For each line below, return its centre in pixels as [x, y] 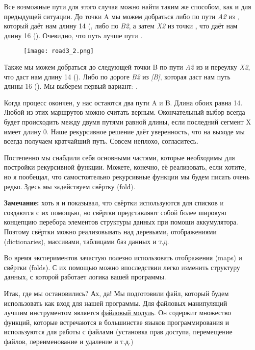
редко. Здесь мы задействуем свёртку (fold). [70, 186]
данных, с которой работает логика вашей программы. [85, 277]
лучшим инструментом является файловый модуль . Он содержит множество [117, 312]
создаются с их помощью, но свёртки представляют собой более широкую [115, 212]
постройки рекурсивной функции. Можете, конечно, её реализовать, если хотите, [125, 167]
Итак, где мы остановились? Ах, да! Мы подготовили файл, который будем [116, 293]
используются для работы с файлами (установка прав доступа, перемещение [118, 332]
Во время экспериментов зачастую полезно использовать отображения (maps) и [123, 258]
